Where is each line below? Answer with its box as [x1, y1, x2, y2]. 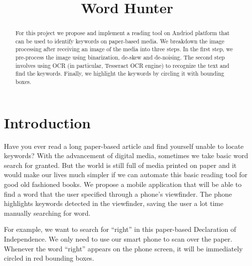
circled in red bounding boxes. [4, 253, 94, 263]
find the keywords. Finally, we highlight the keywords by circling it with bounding [15, 69, 224, 78]
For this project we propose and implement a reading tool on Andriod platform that [15, 29, 230, 37]
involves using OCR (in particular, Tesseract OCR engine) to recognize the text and [15, 61, 230, 69]
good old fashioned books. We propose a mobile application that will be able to [4, 179, 242, 189]
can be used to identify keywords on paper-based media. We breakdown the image [15, 37, 225, 45]
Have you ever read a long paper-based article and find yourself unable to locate [4, 141, 244, 151]
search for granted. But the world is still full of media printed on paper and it [4, 160, 237, 170]
